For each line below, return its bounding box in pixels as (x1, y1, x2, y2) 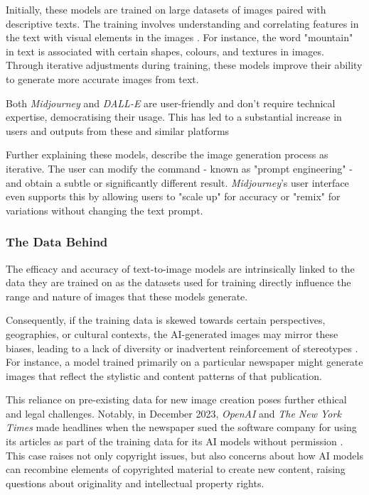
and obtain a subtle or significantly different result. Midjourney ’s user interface (6, 175, 349, 190)
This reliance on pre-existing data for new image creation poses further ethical (6, 392, 347, 407)
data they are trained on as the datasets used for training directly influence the (6, 275, 351, 290)
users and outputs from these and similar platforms (6, 123, 230, 138)
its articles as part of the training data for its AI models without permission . (6, 434, 343, 449)
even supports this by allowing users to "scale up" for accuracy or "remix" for (6, 189, 341, 204)
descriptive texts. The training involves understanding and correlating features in (6, 16, 359, 31)
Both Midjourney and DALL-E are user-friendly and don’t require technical (6, 95, 336, 110)
